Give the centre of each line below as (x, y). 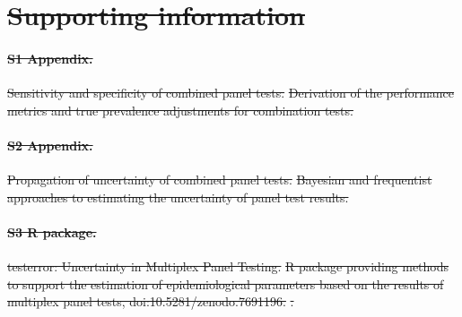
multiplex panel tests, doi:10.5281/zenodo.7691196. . (151, 301)
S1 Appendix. (50, 58)
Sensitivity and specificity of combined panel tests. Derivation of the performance (231, 93)
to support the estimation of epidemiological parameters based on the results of (226, 283)
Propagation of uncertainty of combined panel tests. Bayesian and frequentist (220, 180)
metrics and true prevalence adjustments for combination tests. (180, 110)
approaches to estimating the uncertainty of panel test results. (178, 197)
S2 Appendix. (50, 145)
